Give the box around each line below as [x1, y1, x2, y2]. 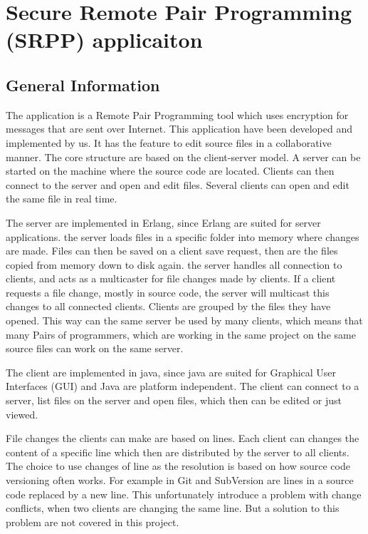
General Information [6, 73, 160, 96]
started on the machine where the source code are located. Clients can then [6, 163, 335, 178]
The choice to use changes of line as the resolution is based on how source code [6, 458, 350, 473]
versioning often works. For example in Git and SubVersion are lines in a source [6, 473, 354, 488]
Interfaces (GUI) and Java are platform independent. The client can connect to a [6, 379, 359, 394]
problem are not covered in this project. [6, 514, 179, 529]
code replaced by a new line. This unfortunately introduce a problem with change [6, 486, 362, 501]
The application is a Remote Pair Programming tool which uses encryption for [6, 107, 349, 122]
